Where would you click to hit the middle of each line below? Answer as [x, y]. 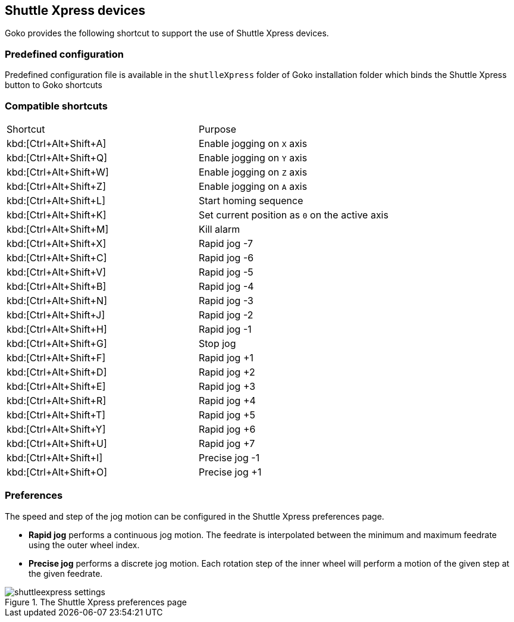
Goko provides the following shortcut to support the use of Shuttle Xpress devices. [167, 33]
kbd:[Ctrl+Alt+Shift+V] [57, 272]
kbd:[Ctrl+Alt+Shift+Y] [56, 429]
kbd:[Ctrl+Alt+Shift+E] [56, 386]
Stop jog [217, 343]
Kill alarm [219, 229]
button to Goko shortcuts [54, 85]
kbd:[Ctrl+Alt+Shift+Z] [56, 186]
